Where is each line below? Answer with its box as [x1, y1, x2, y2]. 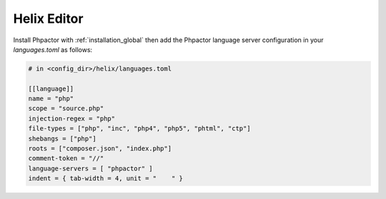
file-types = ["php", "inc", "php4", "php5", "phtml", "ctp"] [28, 125, 251, 133]
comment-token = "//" [28, 154, 104, 163]
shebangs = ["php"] [28, 134, 96, 143]
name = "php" [28, 95, 74, 103]
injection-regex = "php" [28, 114, 116, 123]
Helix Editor [13, 11, 84, 26]
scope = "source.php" [28, 104, 104, 113]
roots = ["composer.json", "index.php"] [28, 145, 172, 153]
